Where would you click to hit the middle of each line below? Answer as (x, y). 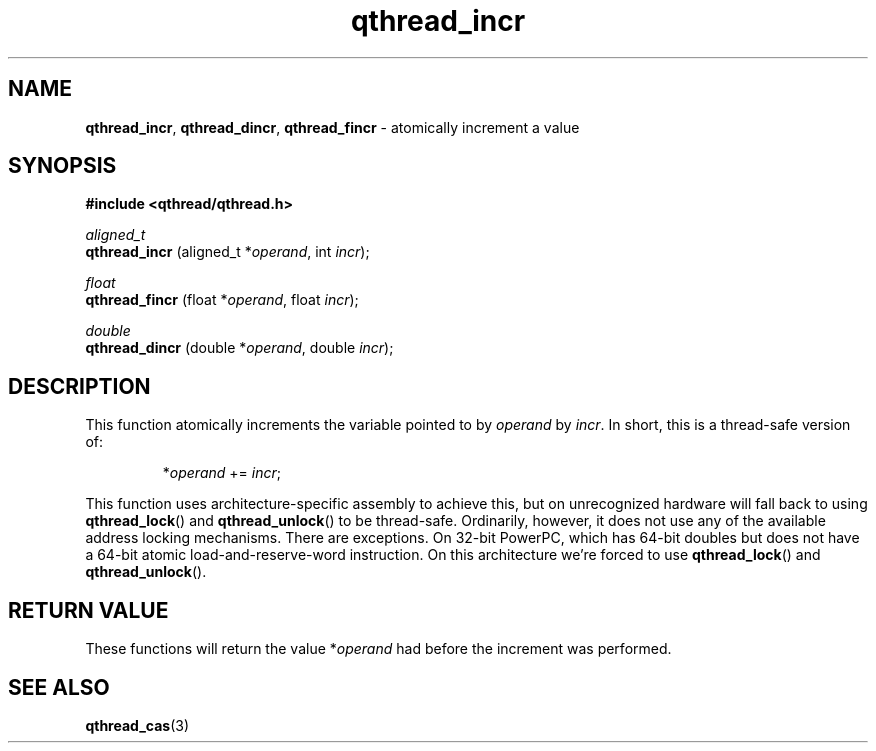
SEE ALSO (59, 687)
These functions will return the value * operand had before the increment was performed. (378, 649)
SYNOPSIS (62, 166)
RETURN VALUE (88, 610)
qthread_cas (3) (137, 725)
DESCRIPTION (79, 386)
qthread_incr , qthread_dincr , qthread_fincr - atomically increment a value (332, 127)
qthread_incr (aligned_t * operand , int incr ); (227, 252)
